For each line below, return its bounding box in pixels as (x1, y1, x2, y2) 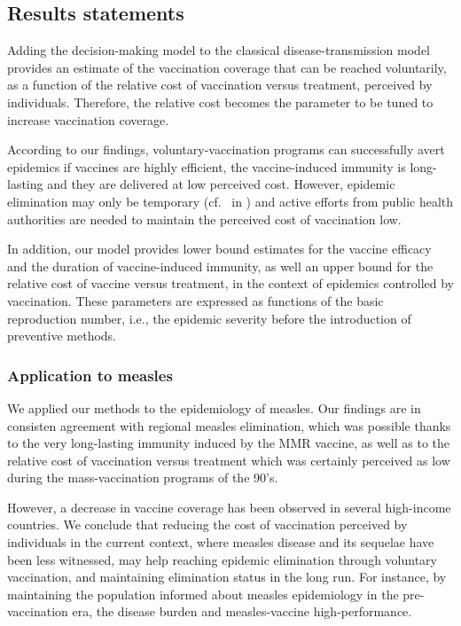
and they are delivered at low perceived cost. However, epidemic (47, 175, 395, 193)
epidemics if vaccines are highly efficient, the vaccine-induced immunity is (7, 157, 406, 176)
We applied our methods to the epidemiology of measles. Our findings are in (7, 398, 421, 417)
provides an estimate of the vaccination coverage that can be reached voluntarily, (7, 58, 447, 76)
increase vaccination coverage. (7, 110, 169, 129)
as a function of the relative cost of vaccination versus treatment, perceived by (7, 75, 433, 94)
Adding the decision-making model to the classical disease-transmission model (7, 41, 431, 59)
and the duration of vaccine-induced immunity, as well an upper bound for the (7, 256, 434, 275)
